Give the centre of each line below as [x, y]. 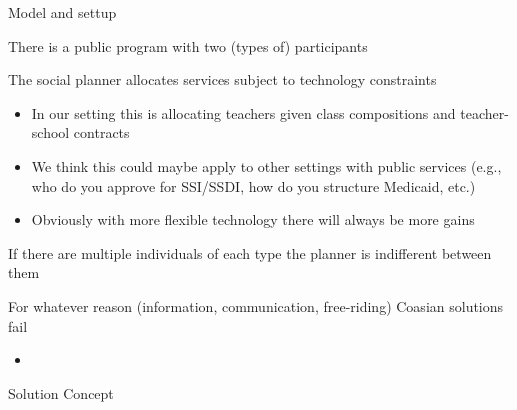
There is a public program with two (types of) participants [188, 45]
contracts [101, 132]
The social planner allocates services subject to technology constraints [222, 79]
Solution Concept [61, 392]
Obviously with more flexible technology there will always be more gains [253, 219]
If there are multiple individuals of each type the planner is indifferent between [250, 252]
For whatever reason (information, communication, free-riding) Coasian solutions [256, 305]
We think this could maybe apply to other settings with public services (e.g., [266, 165]
